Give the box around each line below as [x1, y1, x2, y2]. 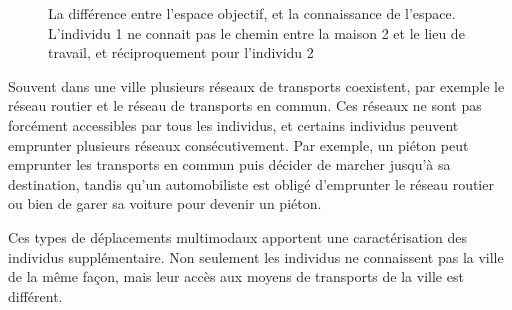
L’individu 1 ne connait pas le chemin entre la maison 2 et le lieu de [48, 22, 465, 43]
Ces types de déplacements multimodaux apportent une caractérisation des [8, 226, 467, 247]
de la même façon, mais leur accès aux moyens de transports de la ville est [8, 266, 464, 287]
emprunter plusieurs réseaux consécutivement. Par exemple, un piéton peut [8, 134, 469, 155]
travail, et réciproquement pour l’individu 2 [48, 42, 314, 63]
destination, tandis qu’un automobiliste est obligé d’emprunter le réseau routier [8, 173, 494, 194]
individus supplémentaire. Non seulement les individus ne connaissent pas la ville [8, 246, 504, 267]
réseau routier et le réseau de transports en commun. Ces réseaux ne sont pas [8, 95, 482, 116]
